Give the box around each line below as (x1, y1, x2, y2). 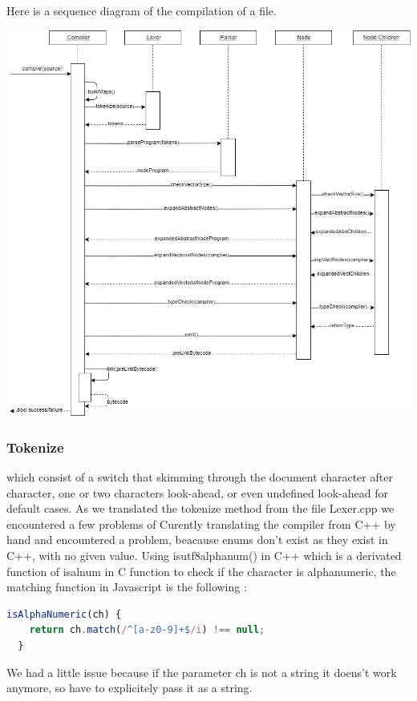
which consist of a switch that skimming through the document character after (6, 469, 393, 485)
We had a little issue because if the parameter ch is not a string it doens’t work (6, 663, 397, 680)
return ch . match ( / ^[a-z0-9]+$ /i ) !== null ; (29, 624, 265, 636)
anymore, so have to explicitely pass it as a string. (6, 679, 253, 696)
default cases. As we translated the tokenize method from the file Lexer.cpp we (6, 500, 395, 517)
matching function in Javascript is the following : (6, 578, 247, 595)
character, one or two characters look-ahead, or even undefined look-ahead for (6, 484, 388, 501)
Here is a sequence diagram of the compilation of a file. (6, 2, 277, 18)
